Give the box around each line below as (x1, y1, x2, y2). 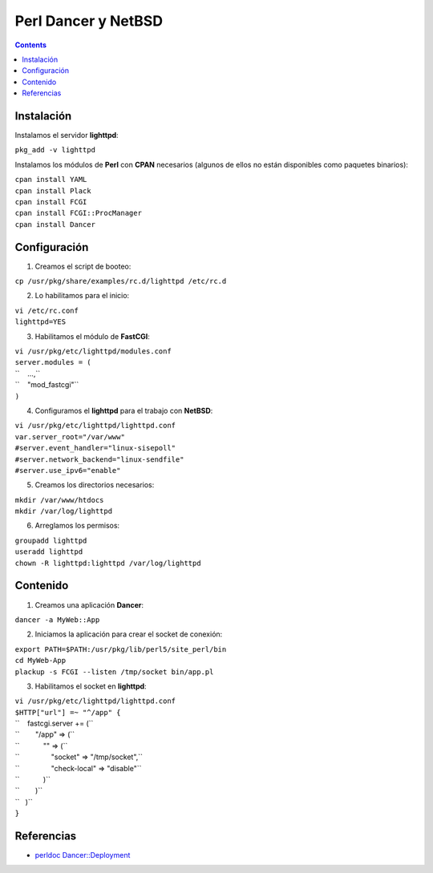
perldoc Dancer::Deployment (34, 851, 131, 860)
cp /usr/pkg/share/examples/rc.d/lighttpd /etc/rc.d (14, 277, 227, 286)
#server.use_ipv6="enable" (14, 466, 121, 475)
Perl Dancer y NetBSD (14, 12, 164, 30)
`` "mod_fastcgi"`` (14, 380, 79, 390)
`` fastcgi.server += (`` (14, 718, 94, 729)
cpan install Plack (14, 186, 91, 196)
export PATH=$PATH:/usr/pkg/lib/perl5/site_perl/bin (14, 645, 227, 653)
